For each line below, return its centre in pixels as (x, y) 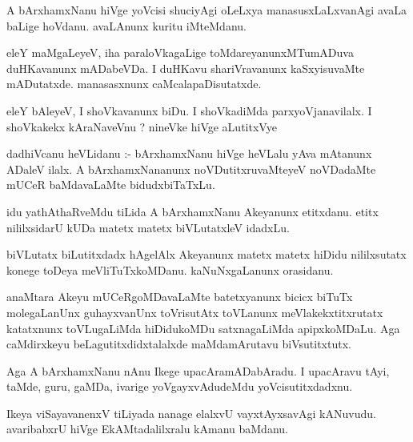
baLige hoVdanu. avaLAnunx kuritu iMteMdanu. (126, 25)
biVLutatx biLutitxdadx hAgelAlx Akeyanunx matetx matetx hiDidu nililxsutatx (206, 254)
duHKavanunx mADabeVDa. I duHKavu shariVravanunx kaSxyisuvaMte (186, 68)
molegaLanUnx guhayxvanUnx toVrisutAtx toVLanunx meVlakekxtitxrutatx (195, 312)
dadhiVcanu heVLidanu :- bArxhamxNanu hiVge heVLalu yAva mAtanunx (189, 153)
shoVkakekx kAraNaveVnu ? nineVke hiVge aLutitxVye (142, 126)
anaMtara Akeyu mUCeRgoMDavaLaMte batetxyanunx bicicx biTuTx (180, 297)
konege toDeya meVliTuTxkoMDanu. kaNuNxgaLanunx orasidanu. (170, 269)
